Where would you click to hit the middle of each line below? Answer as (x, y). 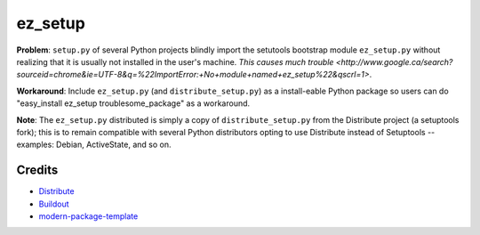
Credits (37, 170)
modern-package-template (88, 216)
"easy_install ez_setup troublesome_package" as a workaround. (133, 103)
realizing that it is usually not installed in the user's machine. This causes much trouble (175, 61)
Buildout (54, 204)
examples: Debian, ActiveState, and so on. (94, 145)
